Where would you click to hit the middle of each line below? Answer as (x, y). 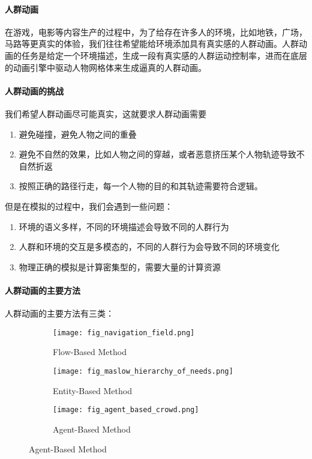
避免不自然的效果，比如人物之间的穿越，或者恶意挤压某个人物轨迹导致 (157, 154)
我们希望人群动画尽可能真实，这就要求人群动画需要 (106, 113)
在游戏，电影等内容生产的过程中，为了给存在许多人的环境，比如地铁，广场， (156, 32)
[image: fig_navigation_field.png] (124, 333)
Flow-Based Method (90, 352)
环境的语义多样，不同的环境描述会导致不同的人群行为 (124, 226)
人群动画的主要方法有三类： (59, 313)
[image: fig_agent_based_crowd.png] (126, 410)
